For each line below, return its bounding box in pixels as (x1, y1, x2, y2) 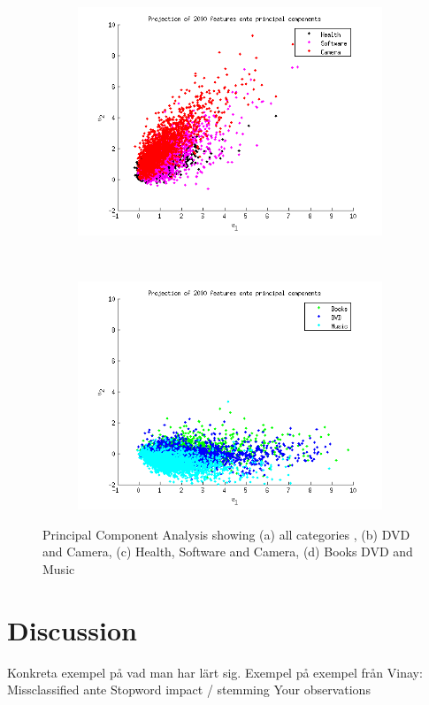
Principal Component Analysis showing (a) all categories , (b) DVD (42, 525, 410, 543)
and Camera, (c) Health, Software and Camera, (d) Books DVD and (42, 542, 413, 561)
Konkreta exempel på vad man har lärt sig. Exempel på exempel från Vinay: (7, 663, 423, 681)
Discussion (7, 611, 137, 648)
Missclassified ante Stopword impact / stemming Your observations (7, 680, 371, 699)
